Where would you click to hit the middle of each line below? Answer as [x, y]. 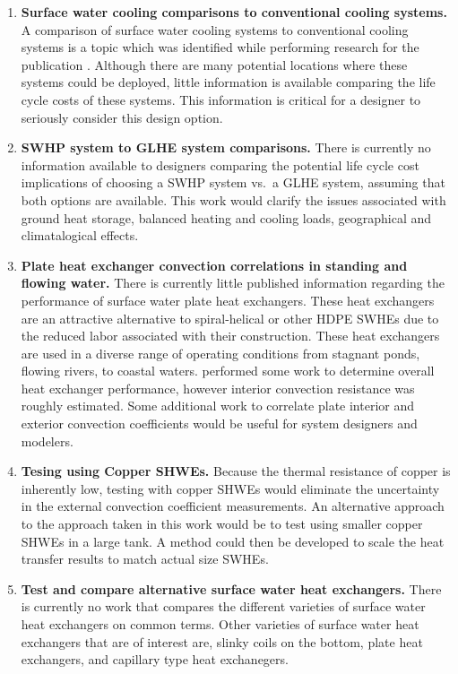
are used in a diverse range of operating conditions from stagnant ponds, [220, 353]
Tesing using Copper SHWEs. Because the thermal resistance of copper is [236, 471]
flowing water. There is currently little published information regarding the [233, 283]
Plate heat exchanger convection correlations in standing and [214, 265]
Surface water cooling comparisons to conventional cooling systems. [234, 12]
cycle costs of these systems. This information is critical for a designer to [221, 99]
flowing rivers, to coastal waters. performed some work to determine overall [228, 371]
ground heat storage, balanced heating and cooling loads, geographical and [226, 217]
